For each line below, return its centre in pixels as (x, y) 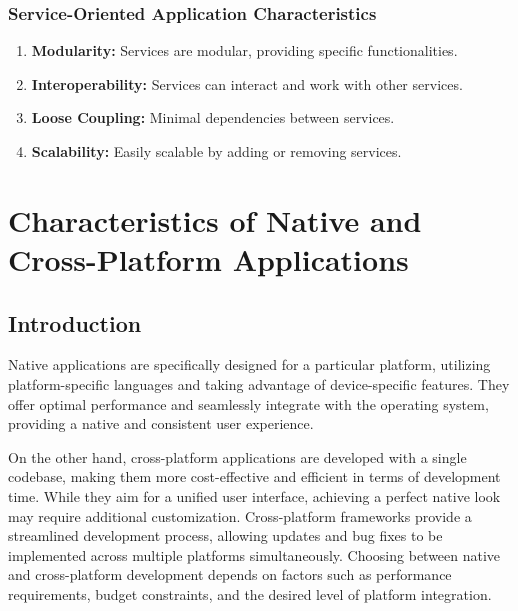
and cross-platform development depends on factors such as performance (230, 574)
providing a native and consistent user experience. (161, 423)
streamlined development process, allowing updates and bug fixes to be (225, 535)
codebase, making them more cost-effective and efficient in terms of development (254, 476)
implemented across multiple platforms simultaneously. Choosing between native (254, 554)
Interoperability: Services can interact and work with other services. (247, 83)
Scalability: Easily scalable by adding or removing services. (216, 151)
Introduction (75, 322)
